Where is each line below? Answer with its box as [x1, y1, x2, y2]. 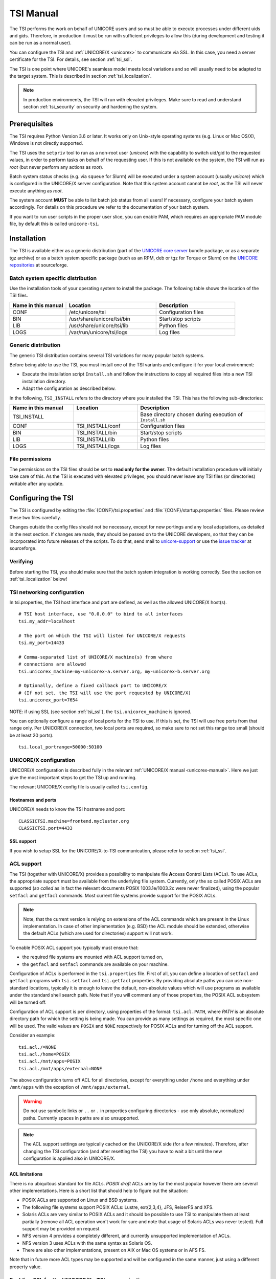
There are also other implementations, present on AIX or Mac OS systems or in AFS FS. [22, 1247, 206, 1253]
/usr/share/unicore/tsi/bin [69, 315, 130, 322]
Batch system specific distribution [9, 274, 97, 281]
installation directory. [22, 378, 66, 384]
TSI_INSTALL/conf [76, 422, 121, 429]
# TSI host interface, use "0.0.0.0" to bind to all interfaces [18, 611, 183, 617]
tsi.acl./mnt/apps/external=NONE [18, 1066, 102, 1071]
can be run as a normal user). [9, 40, 72, 46]
